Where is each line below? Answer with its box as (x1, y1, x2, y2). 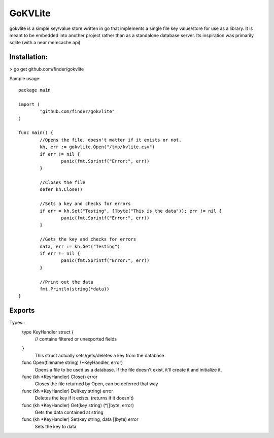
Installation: (9, 53, 48, 61)
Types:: (9, 320, 25, 326)
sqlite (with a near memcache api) (9, 40, 81, 46)
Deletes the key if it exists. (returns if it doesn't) (35, 395, 134, 401)
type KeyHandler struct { (22, 329, 74, 335)
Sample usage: (9, 75, 41, 81)
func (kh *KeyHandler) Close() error (22, 374, 98, 380)
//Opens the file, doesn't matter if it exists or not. (40, 137, 182, 143)
